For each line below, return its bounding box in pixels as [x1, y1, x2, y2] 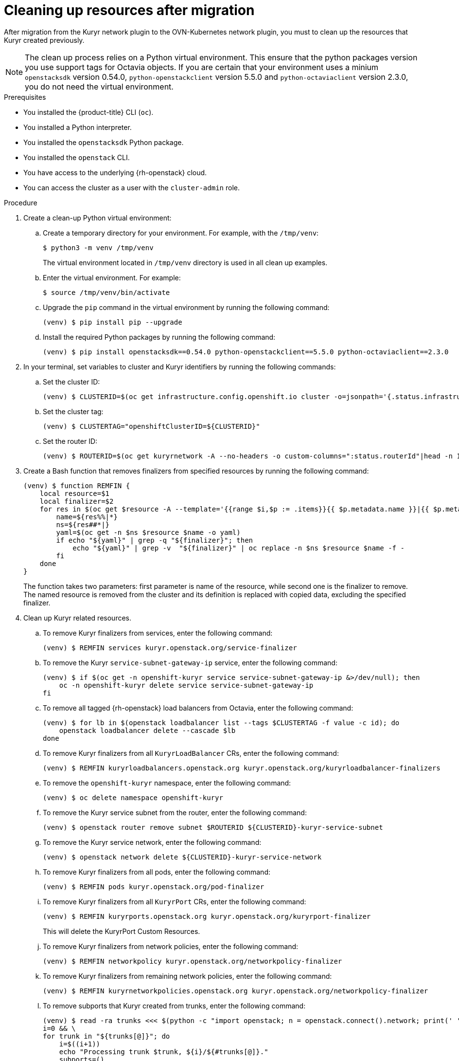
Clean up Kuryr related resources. [23, 613, 132, 622]
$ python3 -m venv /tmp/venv [43, 243, 154, 252]
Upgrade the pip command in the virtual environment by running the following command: [43, 303, 330, 311]
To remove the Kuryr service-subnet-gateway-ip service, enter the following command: [43, 658, 337, 667]
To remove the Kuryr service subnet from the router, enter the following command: [43, 808, 307, 817]
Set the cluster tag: [43, 407, 104, 416]
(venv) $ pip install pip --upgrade [43, 318, 182, 326]
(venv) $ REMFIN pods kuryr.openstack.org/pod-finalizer [43, 882, 265, 891]
